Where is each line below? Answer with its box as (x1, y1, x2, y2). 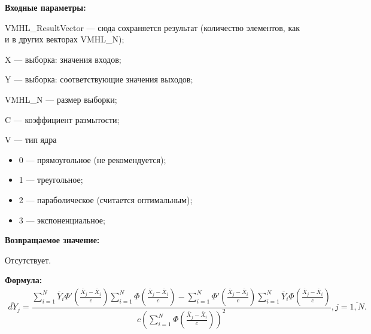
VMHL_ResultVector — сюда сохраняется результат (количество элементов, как (5, 21, 300, 33)
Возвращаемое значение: (5, 234, 100, 246)
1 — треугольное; (19, 173, 83, 186)
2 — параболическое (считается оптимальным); (19, 193, 193, 206)
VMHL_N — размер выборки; (5, 93, 117, 105)
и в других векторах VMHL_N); (5, 33, 124, 45)
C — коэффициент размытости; (5, 113, 120, 125)
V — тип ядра (5, 133, 57, 146)
